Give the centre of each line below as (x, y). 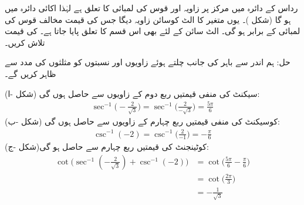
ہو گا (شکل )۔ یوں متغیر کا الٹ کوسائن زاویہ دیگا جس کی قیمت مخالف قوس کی (148, 19)
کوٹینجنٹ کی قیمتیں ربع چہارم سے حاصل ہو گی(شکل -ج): (107, 147)
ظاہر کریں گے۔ (31, 73)
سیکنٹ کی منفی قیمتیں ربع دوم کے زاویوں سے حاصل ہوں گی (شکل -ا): (132, 93)
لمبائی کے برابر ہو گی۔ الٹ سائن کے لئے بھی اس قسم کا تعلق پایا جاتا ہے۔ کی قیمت (153, 31)
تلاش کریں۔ (25, 42)
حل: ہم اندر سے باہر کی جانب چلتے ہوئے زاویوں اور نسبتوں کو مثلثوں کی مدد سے (148, 62)
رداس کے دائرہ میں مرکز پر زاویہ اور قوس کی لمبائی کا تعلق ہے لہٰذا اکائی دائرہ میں (151, 8)
